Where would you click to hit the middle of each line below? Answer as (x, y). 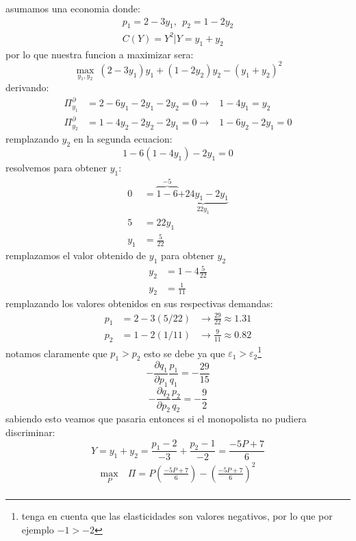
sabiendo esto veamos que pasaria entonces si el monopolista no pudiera (156, 419)
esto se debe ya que (185, 353)
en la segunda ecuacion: (123, 139)
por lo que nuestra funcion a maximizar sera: (100, 54)
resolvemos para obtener (56, 168)
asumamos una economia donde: (73, 8)
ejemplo (38, 529)
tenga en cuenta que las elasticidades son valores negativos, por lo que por (177, 515)
